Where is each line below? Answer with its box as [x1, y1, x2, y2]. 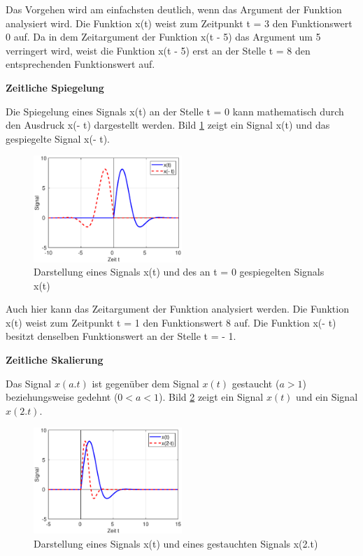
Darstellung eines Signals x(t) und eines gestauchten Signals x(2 [34, 536, 308, 550]
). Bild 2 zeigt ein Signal [159, 390, 264, 404]
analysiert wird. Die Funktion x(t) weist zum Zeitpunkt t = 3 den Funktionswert [6, 15, 353, 30]
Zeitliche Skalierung [6, 352, 104, 367]
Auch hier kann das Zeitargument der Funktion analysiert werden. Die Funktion [6, 301, 349, 316]
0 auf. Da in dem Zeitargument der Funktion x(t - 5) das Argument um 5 [6, 29, 321, 44]
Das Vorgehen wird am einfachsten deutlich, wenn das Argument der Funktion [6, 2, 342, 16]
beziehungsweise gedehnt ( [6, 390, 118, 404]
